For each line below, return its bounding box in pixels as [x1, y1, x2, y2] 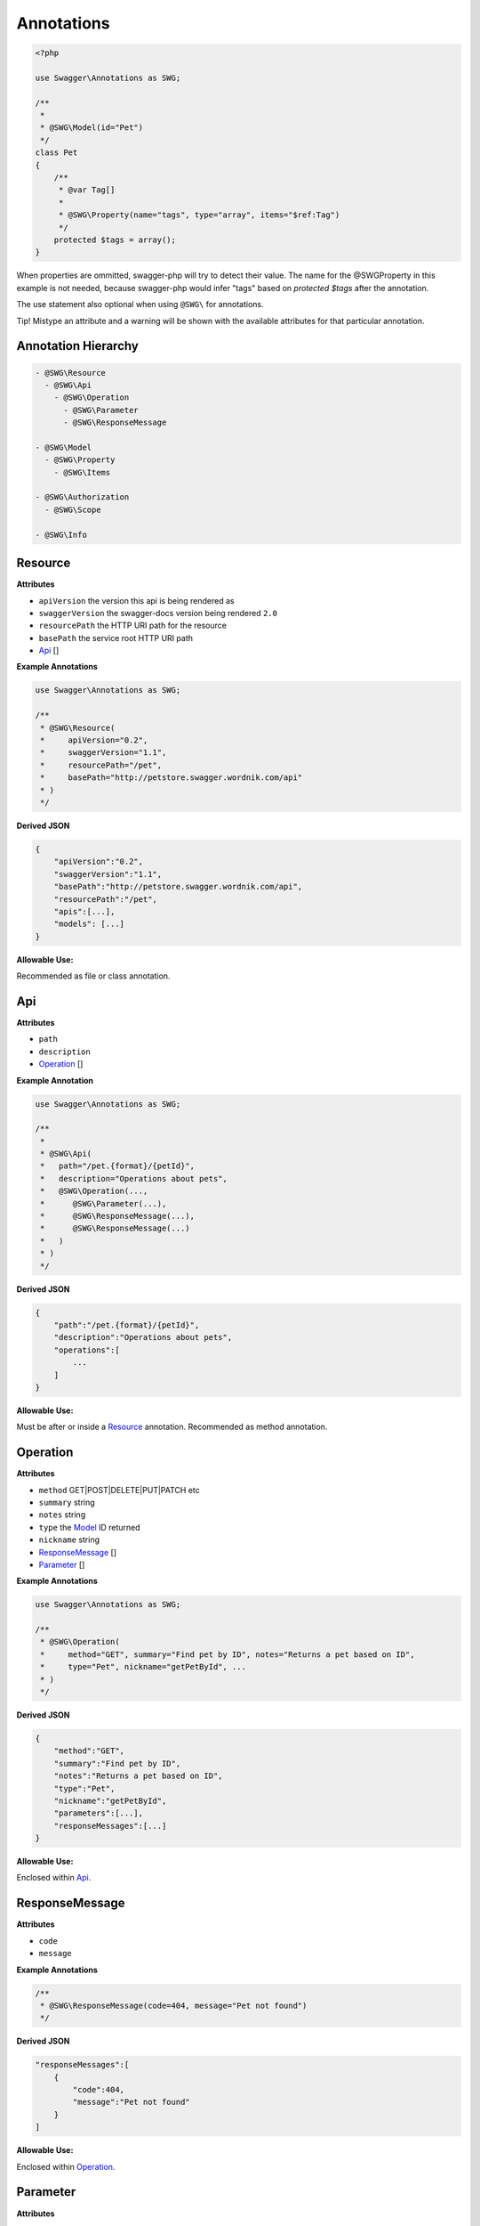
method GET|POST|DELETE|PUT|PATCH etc [38, 1484, 200, 1495]
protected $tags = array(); [53, 235, 177, 245]
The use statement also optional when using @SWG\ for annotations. [16, 299, 264, 310]
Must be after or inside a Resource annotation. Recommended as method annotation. [16, 1421, 328, 1433]
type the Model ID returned [38, 1522, 141, 1532]
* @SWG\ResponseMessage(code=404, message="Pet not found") [40, 2000, 308, 2011]
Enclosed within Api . [16, 1873, 92, 1883]
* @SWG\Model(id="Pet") [40, 123, 144, 133]
